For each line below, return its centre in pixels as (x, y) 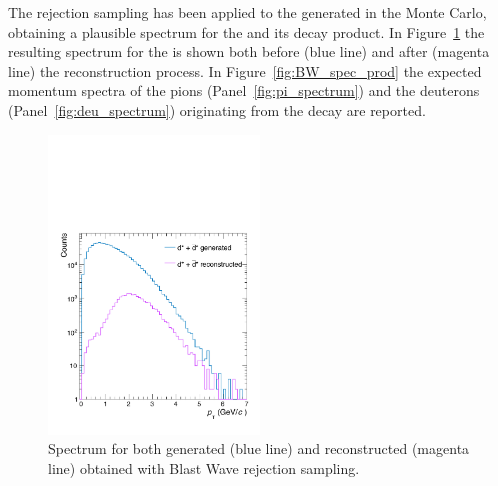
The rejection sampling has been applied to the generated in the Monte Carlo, (247, 12)
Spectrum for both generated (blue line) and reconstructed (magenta (259, 448)
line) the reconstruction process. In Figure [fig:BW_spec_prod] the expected (245, 70)
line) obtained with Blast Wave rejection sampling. (204, 467)
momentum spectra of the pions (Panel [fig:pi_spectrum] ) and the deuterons (244, 90)
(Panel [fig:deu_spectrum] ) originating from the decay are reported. (217, 109)
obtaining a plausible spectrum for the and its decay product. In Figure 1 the (246, 31)
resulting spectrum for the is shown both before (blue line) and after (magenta (249, 51)
